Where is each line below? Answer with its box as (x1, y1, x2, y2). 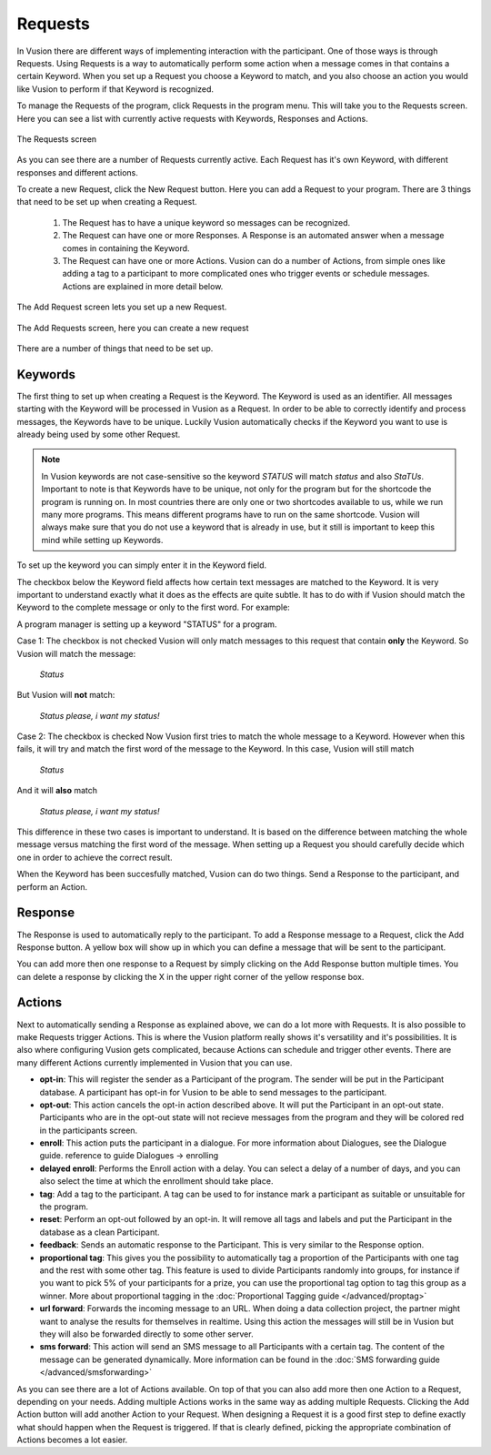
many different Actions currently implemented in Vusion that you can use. (16, 1056, 293, 1068)
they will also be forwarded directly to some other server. (39, 1329, 254, 1339)
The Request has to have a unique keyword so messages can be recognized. (62, 217, 351, 227)
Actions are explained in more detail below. (62, 280, 224, 291)
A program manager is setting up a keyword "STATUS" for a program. (16, 619, 277, 630)
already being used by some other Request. (16, 429, 181, 440)
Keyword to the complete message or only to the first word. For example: (16, 601, 290, 613)
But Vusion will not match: (16, 690, 115, 701)
